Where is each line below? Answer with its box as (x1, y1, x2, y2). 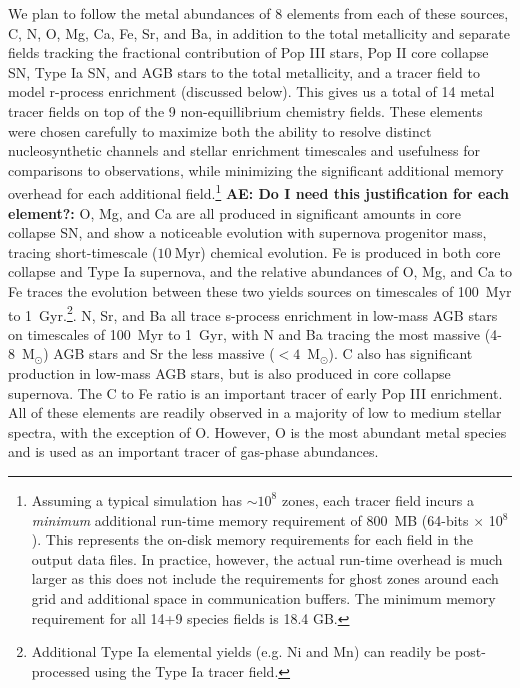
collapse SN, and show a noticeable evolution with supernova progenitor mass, (8, 222, 487, 243)
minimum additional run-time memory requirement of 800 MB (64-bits (31, 509, 469, 530)
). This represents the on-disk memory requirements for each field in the (31, 529, 473, 550)
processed (31, 660, 90, 681)
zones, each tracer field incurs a (281, 489, 474, 510)
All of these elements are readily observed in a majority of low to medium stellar (8, 402, 502, 423)
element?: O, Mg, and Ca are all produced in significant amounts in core (8, 202, 461, 223)
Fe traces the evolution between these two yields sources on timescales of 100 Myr (8, 280, 512, 301)
